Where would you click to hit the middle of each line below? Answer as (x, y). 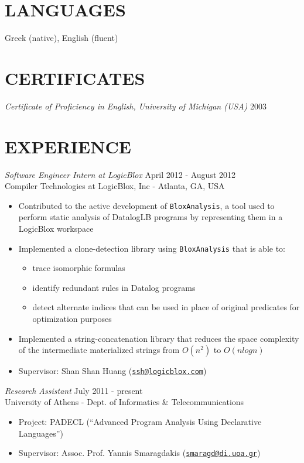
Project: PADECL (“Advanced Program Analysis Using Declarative (140, 422)
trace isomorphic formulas (79, 268)
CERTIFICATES (75, 78)
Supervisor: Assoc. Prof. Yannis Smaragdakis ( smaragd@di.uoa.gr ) (139, 453)
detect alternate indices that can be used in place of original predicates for (166, 307)
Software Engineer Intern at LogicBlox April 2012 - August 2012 (120, 174)
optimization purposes (72, 319)
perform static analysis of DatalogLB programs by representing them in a (151, 217)
